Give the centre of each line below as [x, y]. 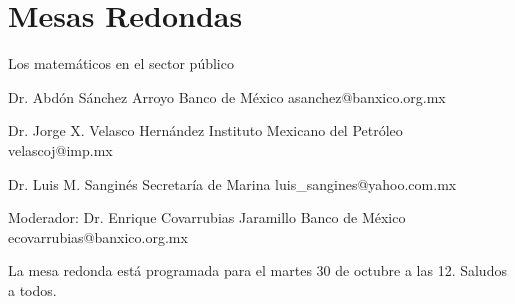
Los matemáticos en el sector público [121, 63]
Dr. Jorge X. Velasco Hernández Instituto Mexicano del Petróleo [205, 130]
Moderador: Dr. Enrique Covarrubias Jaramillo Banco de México [207, 217]
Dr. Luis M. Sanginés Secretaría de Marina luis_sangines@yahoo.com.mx [232, 183]
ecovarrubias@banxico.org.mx [98, 236]
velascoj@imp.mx [60, 149]
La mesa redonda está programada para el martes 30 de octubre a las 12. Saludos [257, 270]
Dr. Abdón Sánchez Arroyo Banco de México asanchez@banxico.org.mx [227, 96]
